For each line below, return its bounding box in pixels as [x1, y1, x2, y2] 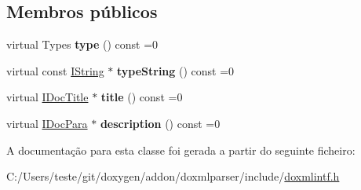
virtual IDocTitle [6, 89, 89, 105]
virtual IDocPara [6, 115, 88, 131]
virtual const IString [6, 62, 104, 79]
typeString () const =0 [116, 62, 235, 79]
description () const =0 [100, 115, 221, 131]
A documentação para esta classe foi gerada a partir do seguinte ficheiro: [6, 141, 356, 158]
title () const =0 [100, 89, 183, 105]
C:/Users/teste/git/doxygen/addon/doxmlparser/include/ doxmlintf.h [6, 168, 340, 185]
